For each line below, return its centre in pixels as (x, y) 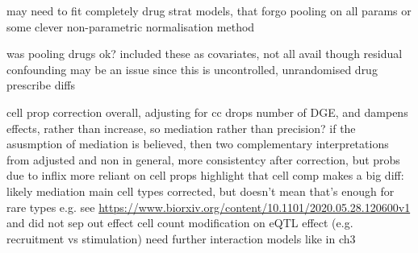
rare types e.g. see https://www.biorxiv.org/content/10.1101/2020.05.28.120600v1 (209, 207)
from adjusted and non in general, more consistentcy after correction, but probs (203, 159)
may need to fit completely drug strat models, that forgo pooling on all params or (209, 10)
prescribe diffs (41, 85)
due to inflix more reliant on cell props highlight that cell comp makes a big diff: (205, 175)
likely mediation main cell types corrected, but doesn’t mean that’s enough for (201, 191)
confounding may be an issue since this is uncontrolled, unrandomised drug (192, 69)
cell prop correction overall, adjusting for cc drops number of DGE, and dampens (207, 112)
